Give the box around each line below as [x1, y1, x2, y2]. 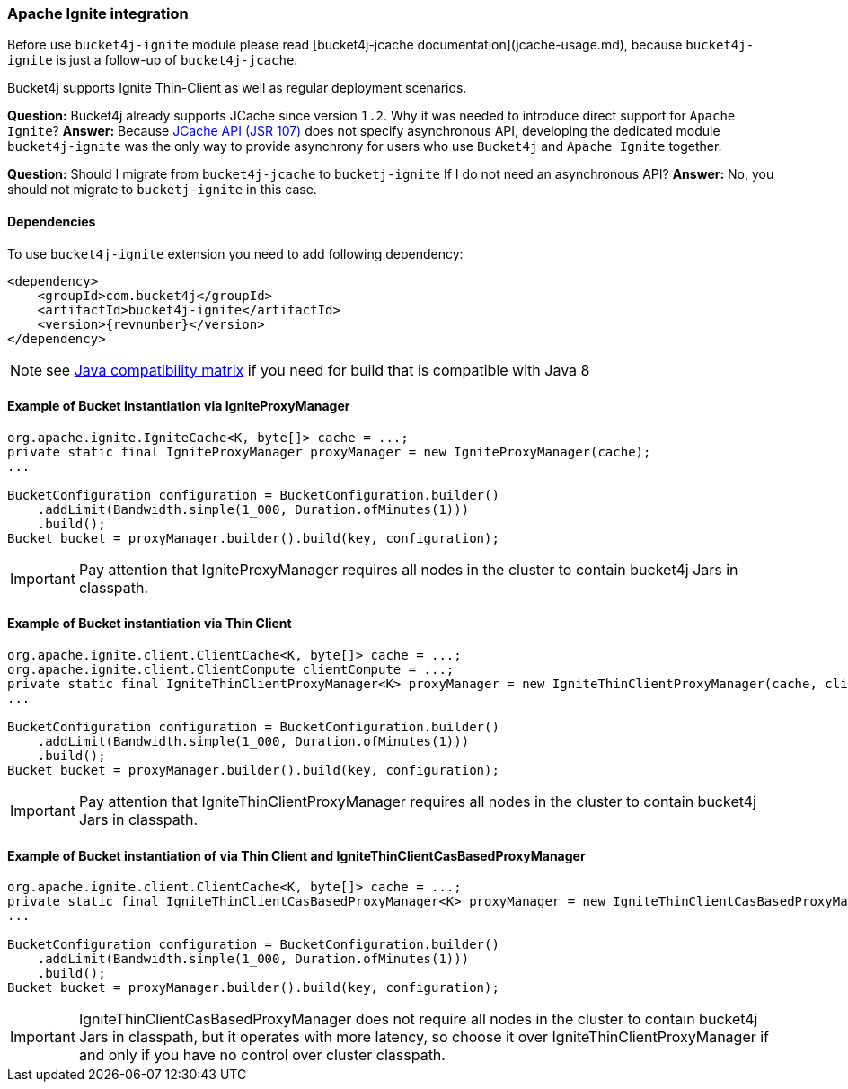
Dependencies [7, 213, 96, 229]
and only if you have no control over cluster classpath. [78, 1046, 446, 1065]
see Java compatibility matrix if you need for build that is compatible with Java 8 [46, 360, 590, 379]
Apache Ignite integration [7, 4, 189, 22]
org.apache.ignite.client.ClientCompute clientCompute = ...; [7, 662, 455, 677]
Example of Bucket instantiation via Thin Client [7, 615, 292, 632]
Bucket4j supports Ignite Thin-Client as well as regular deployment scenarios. [7, 80, 467, 96]
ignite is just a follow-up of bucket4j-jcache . [7, 52, 298, 68]
